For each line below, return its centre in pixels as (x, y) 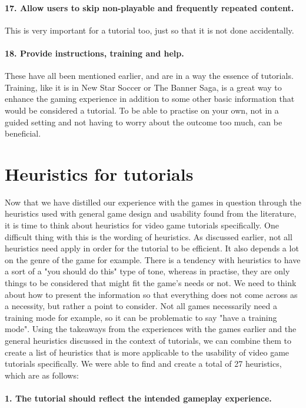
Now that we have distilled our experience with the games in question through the (153, 202)
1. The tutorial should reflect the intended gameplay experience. (138, 398)
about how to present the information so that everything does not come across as (151, 294)
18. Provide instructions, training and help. (94, 53)
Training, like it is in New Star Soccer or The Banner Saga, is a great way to (143, 87)
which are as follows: (42, 375)
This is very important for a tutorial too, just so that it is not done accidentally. (149, 30)
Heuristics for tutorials (99, 173)
